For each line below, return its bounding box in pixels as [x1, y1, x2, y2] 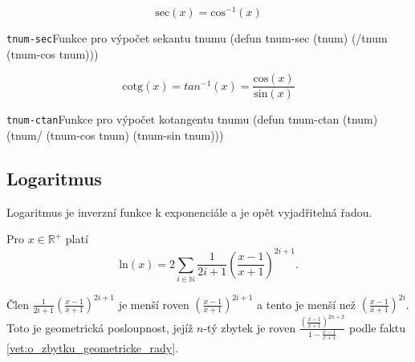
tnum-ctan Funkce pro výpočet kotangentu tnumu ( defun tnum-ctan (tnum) [6, 111, 378, 128]
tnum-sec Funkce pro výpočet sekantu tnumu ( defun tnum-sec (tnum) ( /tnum [6, 30, 388, 47]
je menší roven [118, 295, 189, 312]
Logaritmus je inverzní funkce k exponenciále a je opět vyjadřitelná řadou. [6, 203, 372, 220]
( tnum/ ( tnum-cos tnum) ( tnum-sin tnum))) [6, 127, 224, 144]
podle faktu [348, 319, 406, 336]
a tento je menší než [257, 295, 356, 312]
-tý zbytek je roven [203, 319, 296, 336]
